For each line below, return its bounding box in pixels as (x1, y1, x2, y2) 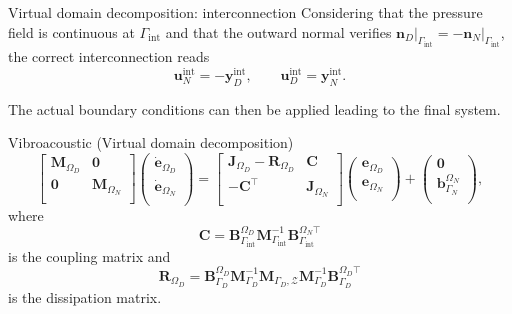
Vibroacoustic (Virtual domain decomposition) (8, 132, 294, 153)
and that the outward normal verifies (165, 21, 392, 42)
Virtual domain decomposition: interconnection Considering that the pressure (8, 2, 483, 22)
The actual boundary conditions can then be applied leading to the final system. (8, 98, 501, 119)
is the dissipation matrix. (8, 286, 162, 307)
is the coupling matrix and (8, 245, 171, 266)
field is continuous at (8, 21, 135, 42)
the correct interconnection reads (8, 46, 210, 67)
